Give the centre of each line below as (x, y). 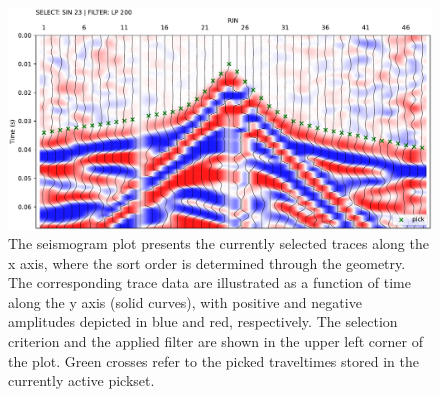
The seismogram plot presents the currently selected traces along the (218, 243)
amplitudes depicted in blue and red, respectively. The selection (203, 321)
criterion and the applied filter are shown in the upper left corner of (215, 341)
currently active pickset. (81, 380)
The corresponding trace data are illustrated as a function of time (209, 282)
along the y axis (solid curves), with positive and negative (185, 301)
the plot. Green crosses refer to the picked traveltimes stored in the (213, 360)
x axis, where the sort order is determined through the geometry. (207, 262)
